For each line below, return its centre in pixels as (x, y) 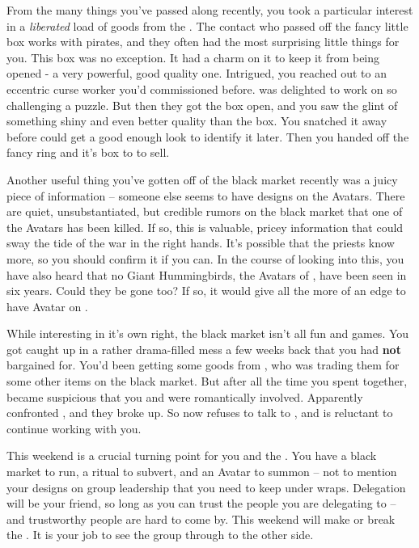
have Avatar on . (47, 306)
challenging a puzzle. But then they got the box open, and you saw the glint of (202, 105)
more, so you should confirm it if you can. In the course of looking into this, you (205, 258)
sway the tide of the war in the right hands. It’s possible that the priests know (201, 243)
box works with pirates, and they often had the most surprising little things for (203, 42)
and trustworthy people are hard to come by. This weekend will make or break (201, 518)
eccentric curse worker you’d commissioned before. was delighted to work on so (202, 89)
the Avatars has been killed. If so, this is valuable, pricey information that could (205, 227)
